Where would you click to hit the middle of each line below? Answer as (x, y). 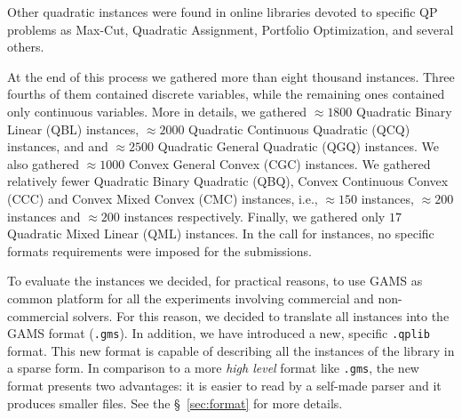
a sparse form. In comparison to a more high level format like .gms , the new (213, 368)
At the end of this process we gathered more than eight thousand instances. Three (231, 76)
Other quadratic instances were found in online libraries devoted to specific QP (223, 12)
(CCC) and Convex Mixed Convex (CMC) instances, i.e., (163, 198)
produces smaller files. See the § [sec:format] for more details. (175, 403)
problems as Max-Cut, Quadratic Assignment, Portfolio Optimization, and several (231, 29)
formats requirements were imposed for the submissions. (159, 250)
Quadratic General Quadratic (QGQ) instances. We (298, 146)
